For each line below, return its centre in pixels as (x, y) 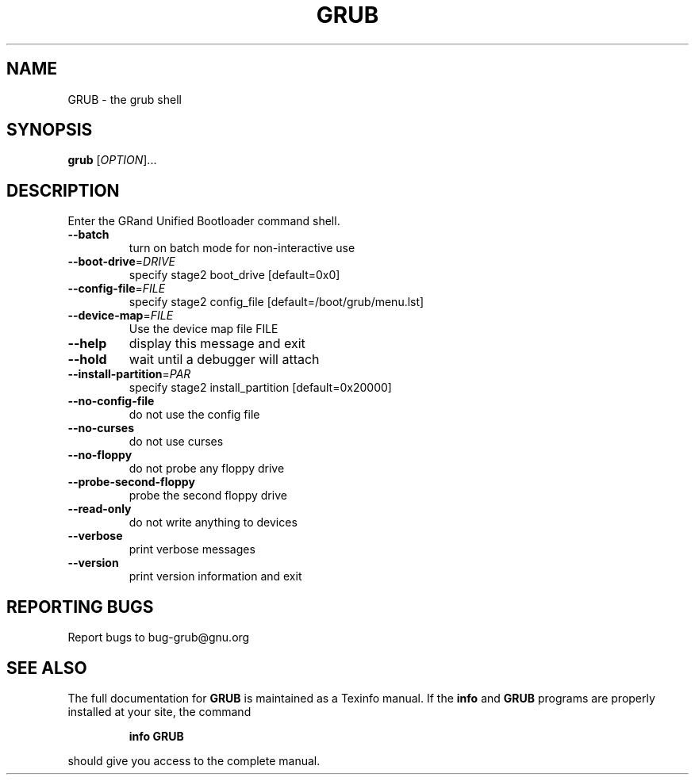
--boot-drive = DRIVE (122, 262)
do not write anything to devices (213, 523)
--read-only (100, 509)
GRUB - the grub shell (125, 99)
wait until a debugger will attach (224, 360)
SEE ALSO (47, 668)
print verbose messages (192, 549)
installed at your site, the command (159, 711)
